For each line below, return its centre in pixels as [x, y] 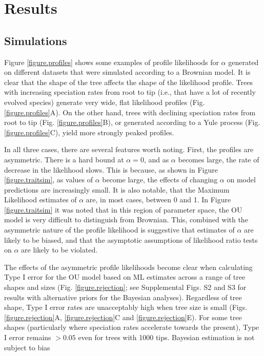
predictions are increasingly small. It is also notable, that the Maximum [117, 189]
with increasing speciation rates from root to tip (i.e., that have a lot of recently [130, 92]
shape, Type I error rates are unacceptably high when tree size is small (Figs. [126, 307]
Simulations [36, 40]
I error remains [28, 337]
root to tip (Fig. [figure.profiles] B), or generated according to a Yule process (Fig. [132, 122]
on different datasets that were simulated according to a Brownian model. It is [127, 72]
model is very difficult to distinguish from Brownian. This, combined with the [126, 219]
